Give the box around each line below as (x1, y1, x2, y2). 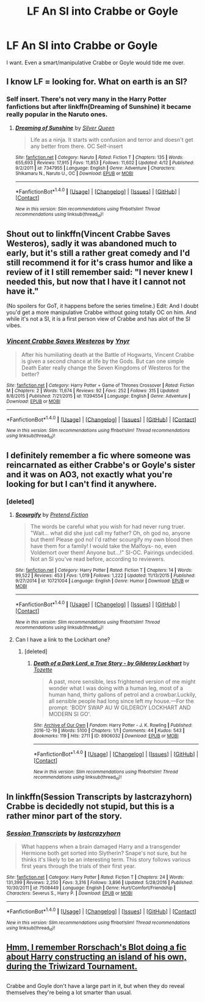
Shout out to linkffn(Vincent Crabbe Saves (6, 229, 171, 239)
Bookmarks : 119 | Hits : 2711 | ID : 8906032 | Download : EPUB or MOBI (33, 733, 179, 739)
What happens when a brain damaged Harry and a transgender (21, 843, 181, 850)
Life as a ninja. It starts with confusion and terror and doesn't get (30, 136, 193, 143)
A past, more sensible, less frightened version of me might (48, 678, 196, 686)
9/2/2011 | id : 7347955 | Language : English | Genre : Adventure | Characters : (15, 165, 176, 171)
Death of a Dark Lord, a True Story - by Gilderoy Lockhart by (33, 660, 190, 667)
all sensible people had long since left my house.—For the (48, 698, 194, 705)
